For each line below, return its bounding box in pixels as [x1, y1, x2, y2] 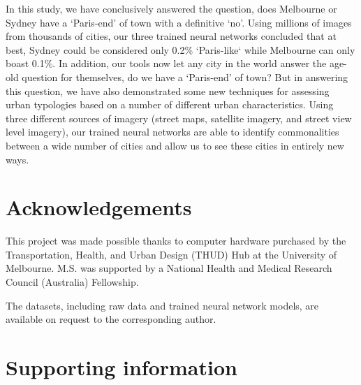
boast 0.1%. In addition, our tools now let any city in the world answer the [6, 56, 327, 71]
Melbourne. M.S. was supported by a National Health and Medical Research [6, 261, 332, 275]
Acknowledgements [6, 193, 192, 221]
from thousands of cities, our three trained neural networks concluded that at [6, 29, 337, 43]
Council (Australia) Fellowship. [6, 275, 139, 289]
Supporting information [6, 353, 237, 381]
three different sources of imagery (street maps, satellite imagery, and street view [6, 110, 352, 125]
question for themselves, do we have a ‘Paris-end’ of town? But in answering [22, 69, 348, 84]
